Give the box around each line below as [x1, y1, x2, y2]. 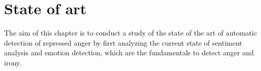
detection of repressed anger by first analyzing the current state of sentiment [4, 37, 242, 48]
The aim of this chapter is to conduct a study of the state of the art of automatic [4, 27, 257, 38]
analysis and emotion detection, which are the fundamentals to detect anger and [4, 47, 254, 58]
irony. [4, 57, 21, 67]
